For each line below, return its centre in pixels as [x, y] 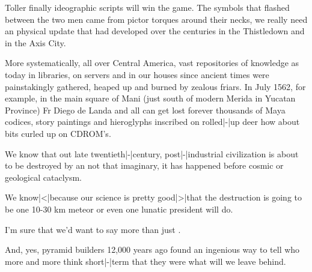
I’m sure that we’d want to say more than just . [93, 229]
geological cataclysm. [44, 177]
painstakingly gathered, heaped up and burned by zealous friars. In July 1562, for [155, 86]
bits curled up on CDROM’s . [58, 133]
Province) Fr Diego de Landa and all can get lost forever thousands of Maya [145, 110]
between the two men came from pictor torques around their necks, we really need [156, 19]
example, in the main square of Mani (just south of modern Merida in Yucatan [150, 98]
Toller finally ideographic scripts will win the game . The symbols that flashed [147, 7]
